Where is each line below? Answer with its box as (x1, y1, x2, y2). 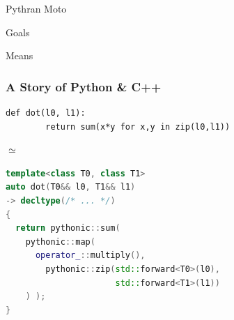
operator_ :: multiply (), (35, 250, 146, 261)
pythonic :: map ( (25, 236, 95, 247)
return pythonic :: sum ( (15, 223, 120, 234)
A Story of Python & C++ (6, 77, 162, 95)
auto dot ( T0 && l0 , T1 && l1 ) (6, 182, 136, 192)
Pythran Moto (6, 1, 67, 15)
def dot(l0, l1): (6, 108, 86, 118)
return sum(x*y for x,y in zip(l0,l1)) (45, 121, 231, 132)
